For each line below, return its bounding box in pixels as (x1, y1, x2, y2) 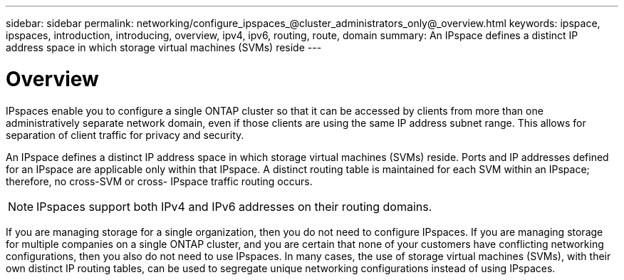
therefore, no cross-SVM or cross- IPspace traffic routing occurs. (6, 175, 313, 187)
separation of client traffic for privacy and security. (6, 128, 244, 141)
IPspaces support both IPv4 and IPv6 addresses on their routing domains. (36, 199, 432, 214)
